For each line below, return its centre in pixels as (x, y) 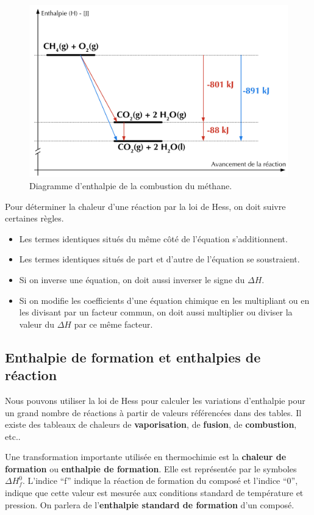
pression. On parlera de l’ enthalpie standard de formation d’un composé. (150, 504)
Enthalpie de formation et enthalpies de (133, 357)
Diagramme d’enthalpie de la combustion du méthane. (131, 185)
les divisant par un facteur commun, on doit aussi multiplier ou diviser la (156, 312)
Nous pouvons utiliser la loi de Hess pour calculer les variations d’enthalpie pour (155, 400)
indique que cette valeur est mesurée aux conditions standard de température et (154, 493)
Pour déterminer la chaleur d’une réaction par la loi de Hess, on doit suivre (145, 206)
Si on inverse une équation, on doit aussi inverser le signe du (132, 279)
